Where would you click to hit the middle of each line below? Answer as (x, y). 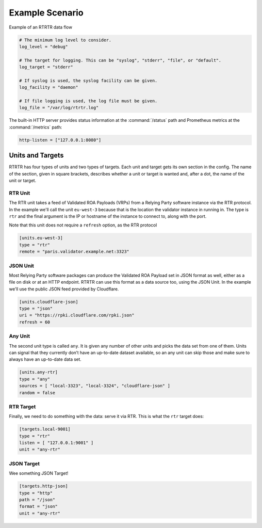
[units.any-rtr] (39, 372)
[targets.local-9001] (45, 429)
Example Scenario (46, 13)
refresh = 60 (35, 322)
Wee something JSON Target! (39, 473)
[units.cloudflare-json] (49, 302)
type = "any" (35, 379)
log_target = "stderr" (46, 67)
